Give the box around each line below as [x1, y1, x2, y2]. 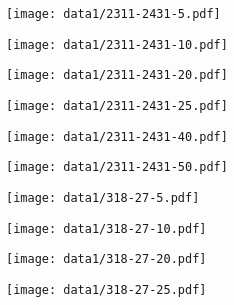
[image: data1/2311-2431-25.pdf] [6, 98, 228, 113]
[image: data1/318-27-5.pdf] [6, 190, 200, 205]
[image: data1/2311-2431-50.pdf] [6, 160, 228, 175]
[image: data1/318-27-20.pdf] [6, 252, 207, 267]
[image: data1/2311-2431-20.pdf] [6, 68, 228, 83]
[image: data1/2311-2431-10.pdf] [6, 37, 228, 52]
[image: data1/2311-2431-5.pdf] [6, 7, 221, 21]
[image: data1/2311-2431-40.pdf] [6, 129, 228, 144]
